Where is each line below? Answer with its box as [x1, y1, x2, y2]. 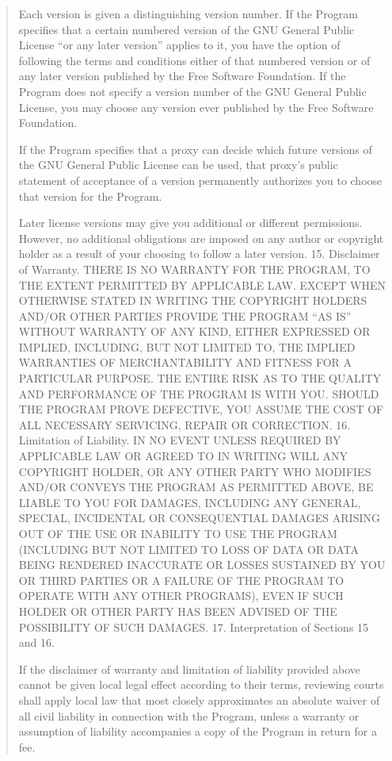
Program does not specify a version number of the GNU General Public [18, 83, 367, 99]
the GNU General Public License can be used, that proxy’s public [18, 156, 338, 173]
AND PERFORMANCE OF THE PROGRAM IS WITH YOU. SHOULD [18, 385, 379, 402]
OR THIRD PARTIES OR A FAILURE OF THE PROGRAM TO [18, 571, 344, 588]
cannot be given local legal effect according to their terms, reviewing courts [18, 676, 384, 693]
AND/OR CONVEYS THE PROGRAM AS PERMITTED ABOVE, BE [18, 479, 374, 495]
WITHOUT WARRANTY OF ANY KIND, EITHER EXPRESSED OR [18, 323, 371, 340]
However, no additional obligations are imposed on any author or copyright [18, 229, 384, 246]
